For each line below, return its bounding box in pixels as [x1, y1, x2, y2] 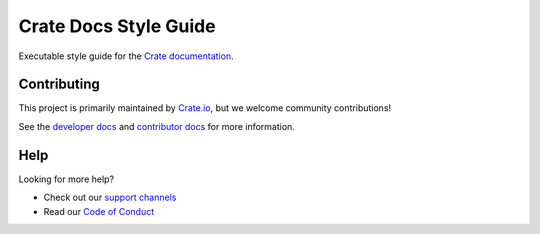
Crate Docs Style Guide [18, 15, 216, 37]
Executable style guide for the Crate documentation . [18, 50, 234, 62]
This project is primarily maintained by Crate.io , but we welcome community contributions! [18, 102, 392, 114]
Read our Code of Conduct [43, 205, 155, 217]
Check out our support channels [43, 191, 177, 204]
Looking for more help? [18, 173, 115, 185]
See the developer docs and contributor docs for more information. [18, 120, 295, 132]
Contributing [18, 76, 100, 93]
